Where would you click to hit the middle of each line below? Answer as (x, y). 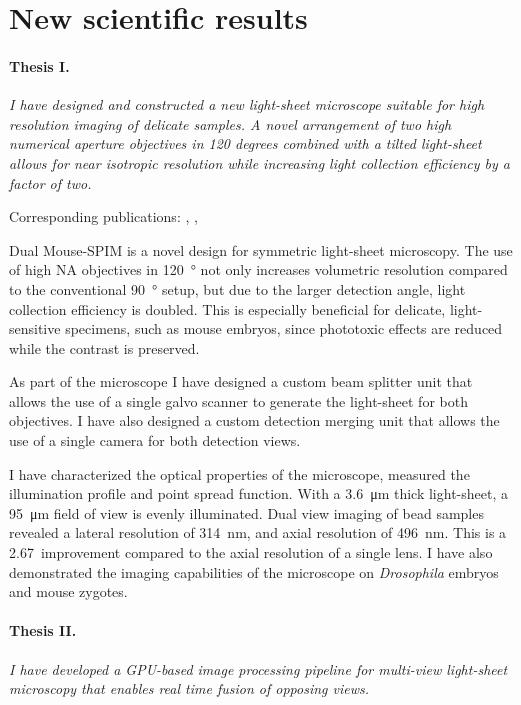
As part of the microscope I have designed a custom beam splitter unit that (241, 381)
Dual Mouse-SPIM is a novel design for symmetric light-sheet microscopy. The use (261, 249)
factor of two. (50, 182)
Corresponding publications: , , (103, 216)
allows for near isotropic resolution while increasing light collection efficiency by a (260, 162)
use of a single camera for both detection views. (155, 440)
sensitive (35, 328)
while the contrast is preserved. (104, 347)
